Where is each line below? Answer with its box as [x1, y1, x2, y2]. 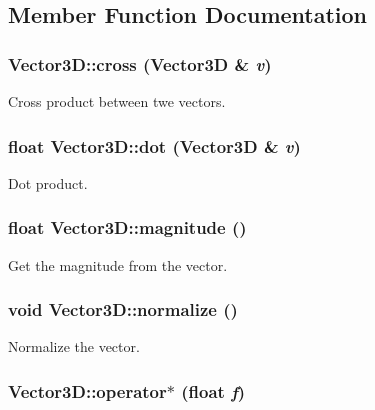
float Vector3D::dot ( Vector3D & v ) [8, 133, 301, 158]
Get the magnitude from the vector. [8, 254, 228, 275]
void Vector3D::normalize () [8, 297, 238, 322]
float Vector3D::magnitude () [8, 215, 247, 240]
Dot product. [8, 172, 88, 193]
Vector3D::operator [8, 378, 167, 403]
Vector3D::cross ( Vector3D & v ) [8, 51, 272, 76]
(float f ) [181, 378, 245, 403]
